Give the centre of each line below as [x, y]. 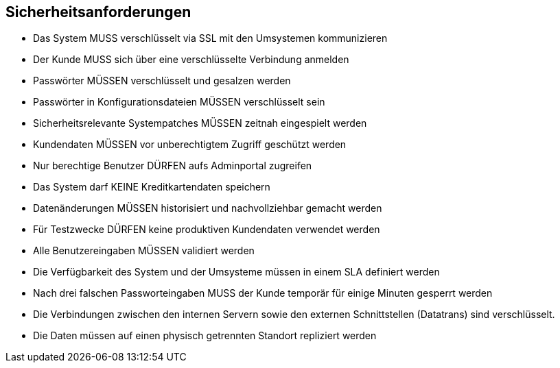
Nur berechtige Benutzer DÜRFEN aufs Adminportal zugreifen [173, 166]
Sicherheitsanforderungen [98, 12]
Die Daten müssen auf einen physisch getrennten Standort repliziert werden [205, 336]
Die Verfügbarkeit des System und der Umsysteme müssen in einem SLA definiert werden [236, 272]
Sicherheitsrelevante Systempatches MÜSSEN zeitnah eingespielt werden [200, 123]
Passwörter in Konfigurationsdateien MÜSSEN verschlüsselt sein [179, 102]
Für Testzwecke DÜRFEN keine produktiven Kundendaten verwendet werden [207, 230]
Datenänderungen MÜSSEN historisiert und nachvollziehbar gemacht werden [208, 208]
